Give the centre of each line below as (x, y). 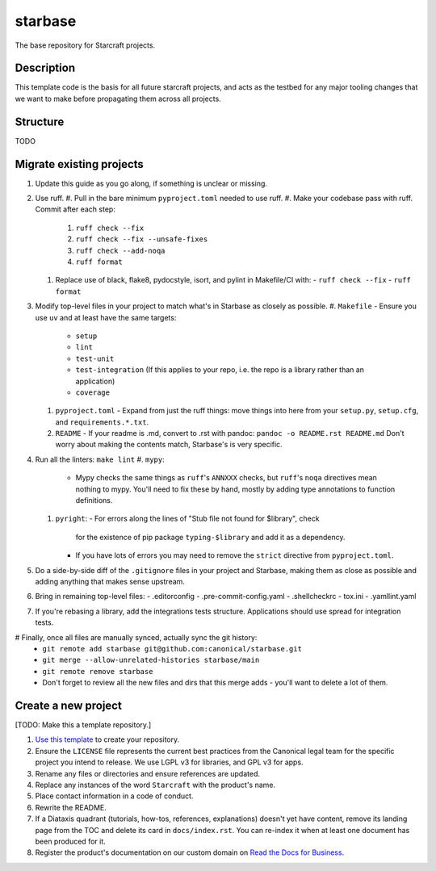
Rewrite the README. (71, 807)
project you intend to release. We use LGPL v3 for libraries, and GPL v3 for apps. (169, 762)
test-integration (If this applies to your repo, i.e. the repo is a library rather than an (220, 370)
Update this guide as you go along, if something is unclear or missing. (151, 183)
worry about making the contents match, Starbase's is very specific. (169, 445)
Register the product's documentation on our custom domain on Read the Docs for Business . (190, 852)
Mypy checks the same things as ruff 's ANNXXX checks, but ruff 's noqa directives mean (226, 478)
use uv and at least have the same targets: (106, 317)
